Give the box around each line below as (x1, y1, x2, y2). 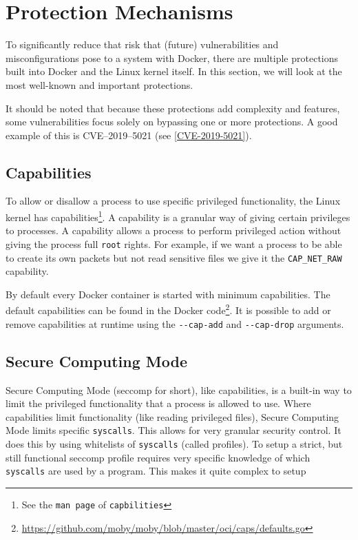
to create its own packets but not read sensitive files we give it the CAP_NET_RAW (6, 250, 342, 264)
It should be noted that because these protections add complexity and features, (6, 101, 340, 115)
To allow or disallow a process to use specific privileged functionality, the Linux (6, 194, 341, 208)
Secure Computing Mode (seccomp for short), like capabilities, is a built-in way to (6, 382, 352, 397)
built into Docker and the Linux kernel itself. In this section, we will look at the (6, 64, 342, 79)
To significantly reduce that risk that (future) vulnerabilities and (6, 37, 279, 52)
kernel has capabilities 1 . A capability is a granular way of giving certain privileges (6, 208, 350, 224)
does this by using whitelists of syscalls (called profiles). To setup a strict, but (6, 436, 343, 450)
